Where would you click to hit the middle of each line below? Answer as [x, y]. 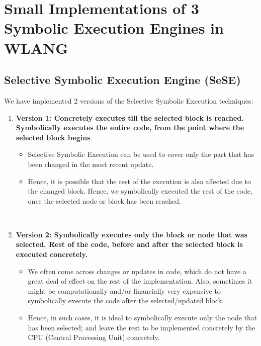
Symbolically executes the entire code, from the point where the [130, 127]
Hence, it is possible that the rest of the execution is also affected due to [139, 181]
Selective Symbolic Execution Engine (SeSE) [122, 80]
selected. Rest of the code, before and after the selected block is [129, 244]
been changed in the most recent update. [91, 164]
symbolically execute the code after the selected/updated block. [126, 300]
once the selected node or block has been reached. [104, 200]
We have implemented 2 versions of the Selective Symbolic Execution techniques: [129, 100]
